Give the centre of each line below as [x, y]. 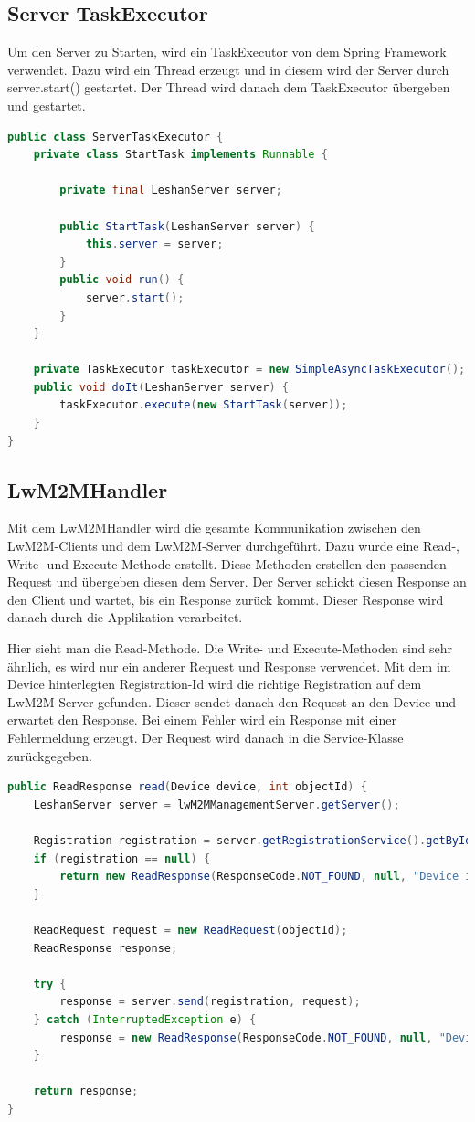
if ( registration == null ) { [122, 858]
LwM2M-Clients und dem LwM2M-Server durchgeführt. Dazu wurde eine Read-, [233, 546]
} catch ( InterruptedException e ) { [145, 1019]
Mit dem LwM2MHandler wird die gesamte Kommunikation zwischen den [214, 528]
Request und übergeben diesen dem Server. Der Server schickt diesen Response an [237, 582]
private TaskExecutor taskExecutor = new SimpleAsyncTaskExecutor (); [249, 370]
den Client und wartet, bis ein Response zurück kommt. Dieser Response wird [226, 599]
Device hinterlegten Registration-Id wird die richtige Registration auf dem [215, 684]
